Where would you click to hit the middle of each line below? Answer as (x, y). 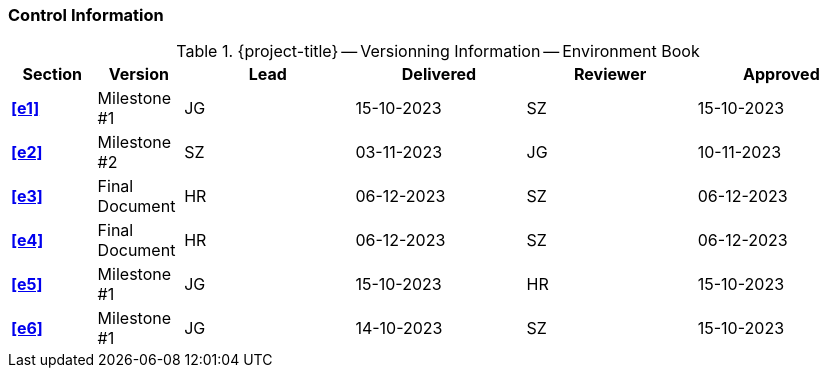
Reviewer (610, 74)
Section (52, 74)
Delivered (439, 74)
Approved (781, 74)
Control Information (86, 15)
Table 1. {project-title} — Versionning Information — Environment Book (438, 51)
